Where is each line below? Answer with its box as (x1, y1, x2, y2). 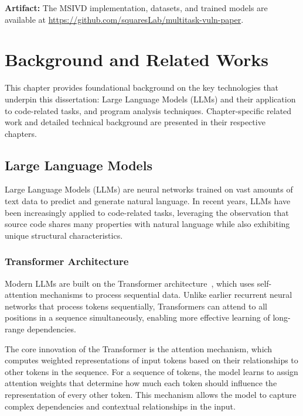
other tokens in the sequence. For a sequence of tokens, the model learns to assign (5, 365, 298, 377)
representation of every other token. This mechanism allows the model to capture (5, 389, 297, 401)
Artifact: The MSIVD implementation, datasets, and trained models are (5, 2, 268, 13)
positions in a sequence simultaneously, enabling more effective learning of (5, 311, 270, 324)
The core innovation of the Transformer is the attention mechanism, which (5, 342, 273, 355)
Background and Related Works (5, 47, 269, 71)
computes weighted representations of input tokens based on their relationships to (5, 354, 298, 366)
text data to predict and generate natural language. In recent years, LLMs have (5, 195, 291, 207)
